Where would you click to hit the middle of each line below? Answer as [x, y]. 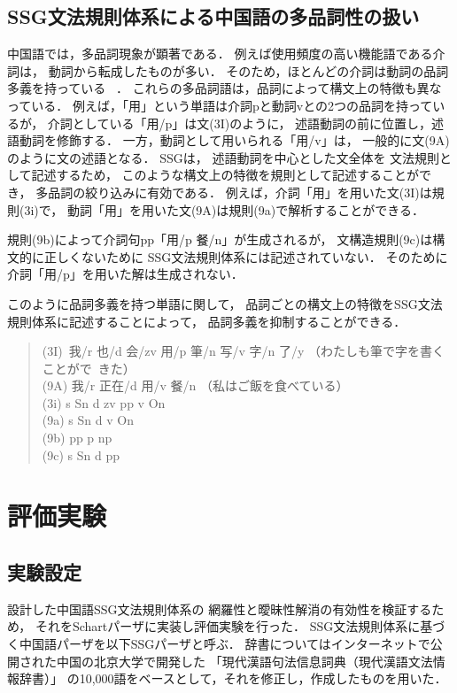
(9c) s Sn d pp [81, 454]
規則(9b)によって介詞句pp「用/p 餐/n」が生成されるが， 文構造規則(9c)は [220, 239]
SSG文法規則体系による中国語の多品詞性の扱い [213, 16]
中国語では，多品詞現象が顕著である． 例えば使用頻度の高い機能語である [220, 54]
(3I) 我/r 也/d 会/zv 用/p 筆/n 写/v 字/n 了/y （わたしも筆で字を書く [244, 351]
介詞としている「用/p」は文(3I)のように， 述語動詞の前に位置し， [240, 123]
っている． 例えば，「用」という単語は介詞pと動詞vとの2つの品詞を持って [220, 105]
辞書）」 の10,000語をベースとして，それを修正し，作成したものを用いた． [233, 678]
